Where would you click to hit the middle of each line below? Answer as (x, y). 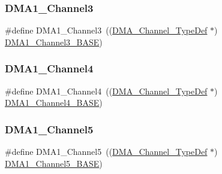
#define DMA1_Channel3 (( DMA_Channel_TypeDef (106, 30)
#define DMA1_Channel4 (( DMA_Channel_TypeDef (106, 91)
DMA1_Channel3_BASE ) (54, 42)
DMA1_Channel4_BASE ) (54, 103)
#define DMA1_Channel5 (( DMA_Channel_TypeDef (106, 152)
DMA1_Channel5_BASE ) (54, 163)
